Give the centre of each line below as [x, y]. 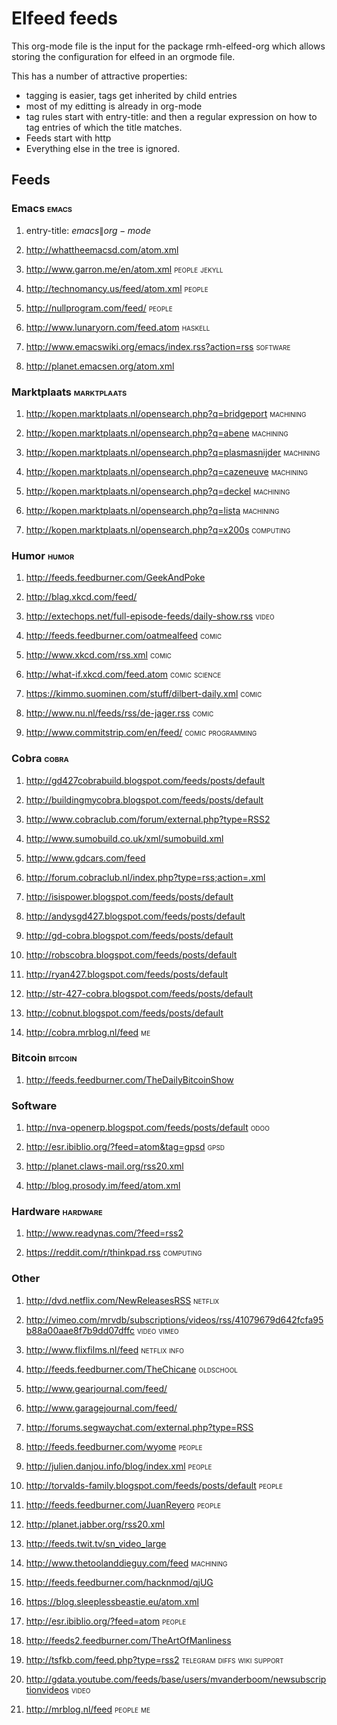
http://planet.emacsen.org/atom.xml [100, 366]
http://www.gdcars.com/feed [85, 858]
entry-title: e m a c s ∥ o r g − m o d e [88, 230]
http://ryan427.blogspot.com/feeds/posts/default [127, 974]
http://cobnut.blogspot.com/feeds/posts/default [124, 1013]
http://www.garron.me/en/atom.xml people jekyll [124, 269]
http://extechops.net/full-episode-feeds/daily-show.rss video [150, 616]
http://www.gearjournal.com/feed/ [96, 1388]
